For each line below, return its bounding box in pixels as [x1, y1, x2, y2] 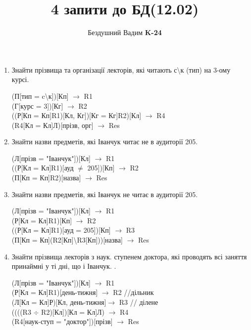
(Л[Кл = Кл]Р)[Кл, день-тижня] [11, 297, 106, 307]
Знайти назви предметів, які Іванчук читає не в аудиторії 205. [11, 136, 198, 147]
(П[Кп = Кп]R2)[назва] [11, 172, 81, 183]
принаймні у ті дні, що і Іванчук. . [11, 261, 116, 271]
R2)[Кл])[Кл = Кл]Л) [41, 306, 105, 317]
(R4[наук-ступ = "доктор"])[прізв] [11, 316, 113, 327]
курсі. [11, 74, 29, 84]
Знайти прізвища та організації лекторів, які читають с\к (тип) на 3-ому [11, 64, 231, 75]
